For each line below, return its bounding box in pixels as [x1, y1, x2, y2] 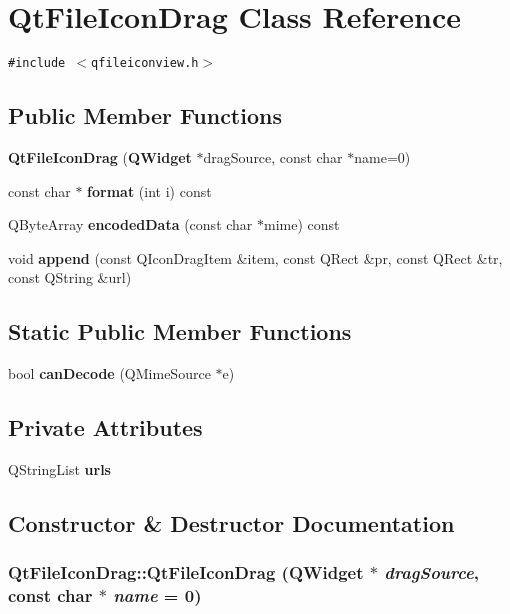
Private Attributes [8, 412, 203, 443]
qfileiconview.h [91, 56, 199, 71]
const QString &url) [8, 267, 132, 288]
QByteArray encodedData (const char [8, 214, 253, 235]
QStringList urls [8, 458, 111, 479]
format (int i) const [87, 180, 212, 201]
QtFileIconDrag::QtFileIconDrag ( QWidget [8, 560, 364, 585]
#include [8, 56, 66, 71]
